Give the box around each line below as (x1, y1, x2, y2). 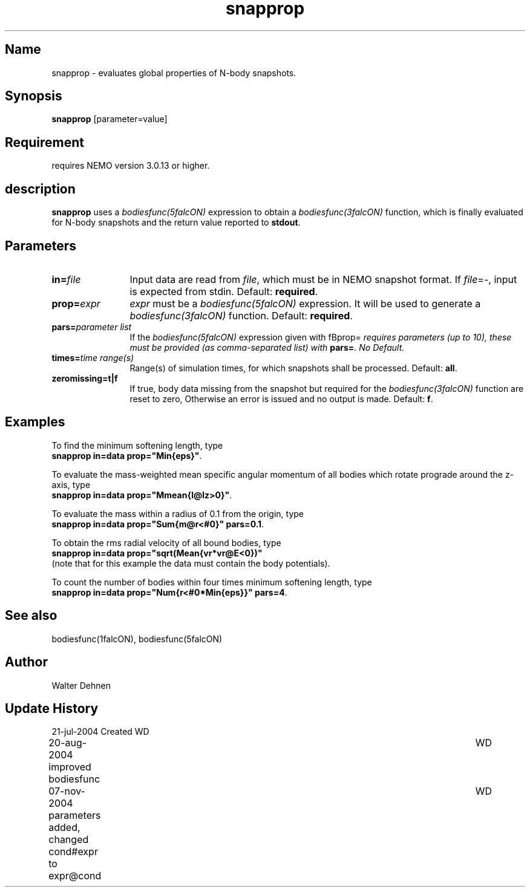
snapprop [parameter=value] (51, 114, 168, 125)
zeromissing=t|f (51, 373, 118, 383)
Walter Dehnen (51, 680, 111, 691)
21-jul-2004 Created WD (51, 726, 149, 737)
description (5, 181, 76, 197)
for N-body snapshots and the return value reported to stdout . (51, 217, 301, 228)
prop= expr (51, 297, 100, 310)
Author (5, 654, 48, 670)
